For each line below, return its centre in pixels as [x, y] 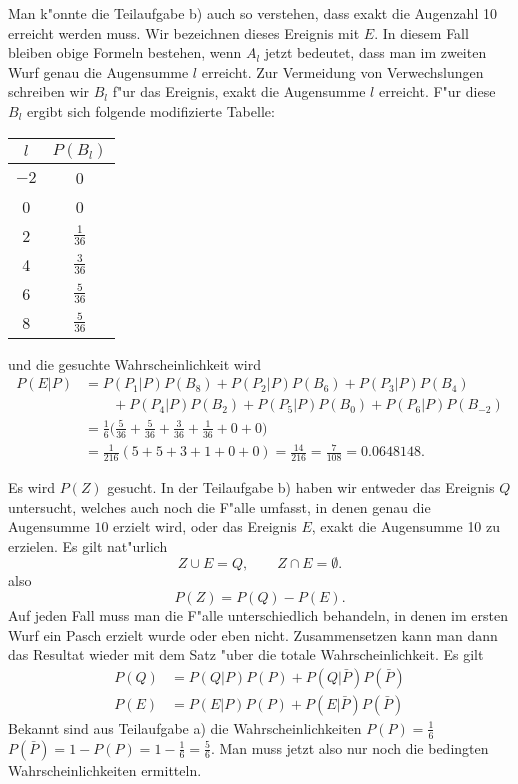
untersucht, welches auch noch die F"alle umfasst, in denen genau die [219, 506]
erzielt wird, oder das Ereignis [205, 526]
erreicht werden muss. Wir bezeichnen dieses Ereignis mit [184, 32]
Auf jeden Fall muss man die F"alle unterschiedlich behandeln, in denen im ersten [258, 614]
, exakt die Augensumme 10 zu [406, 526]
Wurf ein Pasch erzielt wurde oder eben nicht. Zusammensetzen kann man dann [253, 634]
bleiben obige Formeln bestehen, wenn [125, 52]
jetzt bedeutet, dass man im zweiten [375, 52]
